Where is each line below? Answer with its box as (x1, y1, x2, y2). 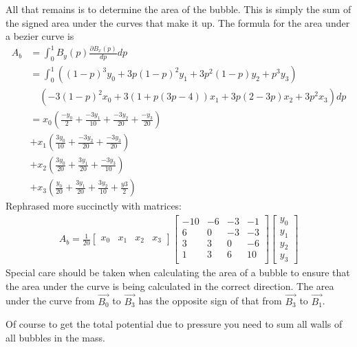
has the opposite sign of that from (138, 293, 282, 308)
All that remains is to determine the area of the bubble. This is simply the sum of (6, 2, 351, 16)
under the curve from (6, 293, 95, 308)
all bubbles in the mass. (6, 330, 105, 344)
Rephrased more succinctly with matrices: (6, 199, 182, 213)
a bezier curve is (6, 29, 74, 43)
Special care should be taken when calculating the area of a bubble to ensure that (6, 265, 350, 280)
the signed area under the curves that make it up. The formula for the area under (6, 15, 350, 30)
